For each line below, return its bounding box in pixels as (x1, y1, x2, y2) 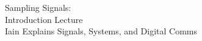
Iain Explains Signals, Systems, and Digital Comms (5, 25, 198, 37)
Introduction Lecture (5, 13, 83, 25)
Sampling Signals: (5, 1, 71, 13)
